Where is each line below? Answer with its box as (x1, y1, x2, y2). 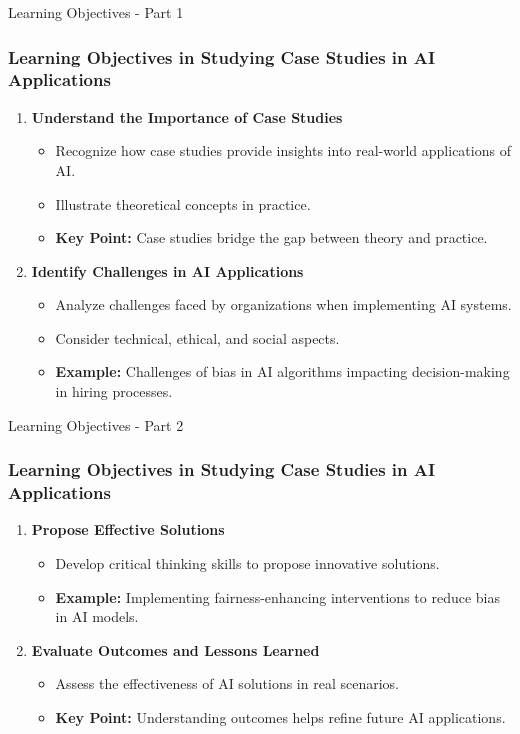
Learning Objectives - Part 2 (8, 414, 184, 435)
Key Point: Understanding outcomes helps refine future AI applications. (55, 706, 506, 727)
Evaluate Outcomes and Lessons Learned (31, 639, 320, 660)
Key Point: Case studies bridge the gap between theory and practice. (55, 227, 488, 248)
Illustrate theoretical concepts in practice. (55, 193, 311, 214)
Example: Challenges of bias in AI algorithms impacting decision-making (55, 361, 510, 382)
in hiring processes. (55, 381, 173, 402)
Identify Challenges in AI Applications (31, 260, 304, 281)
